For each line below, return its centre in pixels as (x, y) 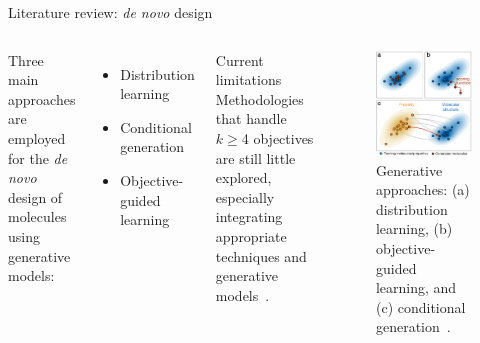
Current (239, 59)
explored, (243, 177)
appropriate (251, 235)
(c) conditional (420, 306)
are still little (255, 157)
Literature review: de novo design (110, 12)
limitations (248, 79)
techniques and (261, 255)
